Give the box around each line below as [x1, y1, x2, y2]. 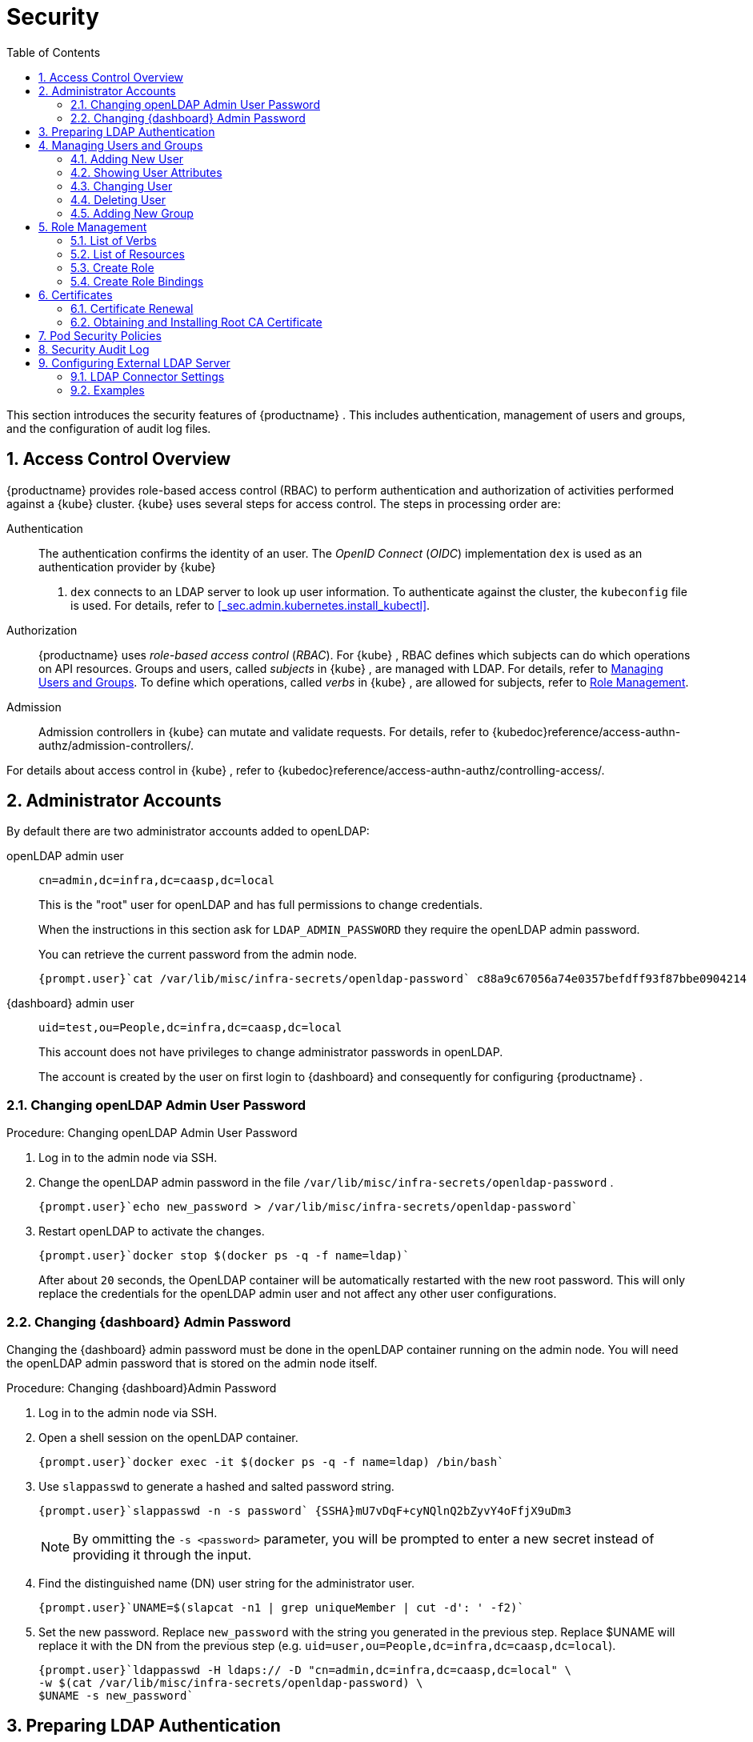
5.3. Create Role [70, 260, 154, 274]
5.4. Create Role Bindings [70, 274, 204, 288]
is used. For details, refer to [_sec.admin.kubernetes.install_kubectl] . [70, 598, 431, 612]
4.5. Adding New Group [70, 206, 194, 220]
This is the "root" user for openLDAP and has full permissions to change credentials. [38, 898, 483, 912]
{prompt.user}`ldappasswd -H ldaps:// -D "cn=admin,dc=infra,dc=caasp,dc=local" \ [38, 1663, 571, 1676]
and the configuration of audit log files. [6, 421, 211, 435]
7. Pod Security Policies [38, 328, 162, 342]
